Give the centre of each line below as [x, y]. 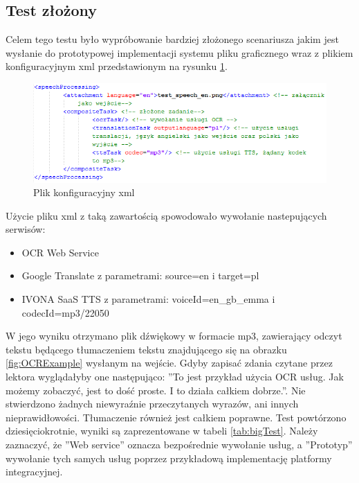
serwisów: [26, 229]
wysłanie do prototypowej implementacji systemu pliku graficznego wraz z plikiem [179, 52]
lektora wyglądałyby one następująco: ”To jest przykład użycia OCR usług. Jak [175, 377]
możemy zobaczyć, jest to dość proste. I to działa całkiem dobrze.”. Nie [156, 390]
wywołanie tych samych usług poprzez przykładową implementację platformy [169, 458]
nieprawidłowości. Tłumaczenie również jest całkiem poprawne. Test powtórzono [176, 417]
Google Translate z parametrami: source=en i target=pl [140, 275]
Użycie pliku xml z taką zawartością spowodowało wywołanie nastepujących [166, 215]
